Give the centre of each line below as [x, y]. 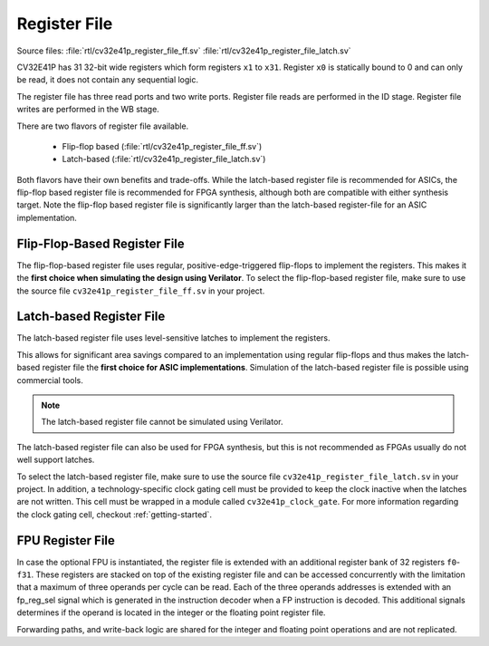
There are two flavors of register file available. [103, 126]
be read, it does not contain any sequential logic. [108, 80]
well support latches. [56, 460]
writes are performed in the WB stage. [88, 110]
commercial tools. [50, 380]
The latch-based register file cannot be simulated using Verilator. [162, 422]
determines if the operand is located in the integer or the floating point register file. [171, 612]
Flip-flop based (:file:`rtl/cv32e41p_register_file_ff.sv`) [162, 146]
